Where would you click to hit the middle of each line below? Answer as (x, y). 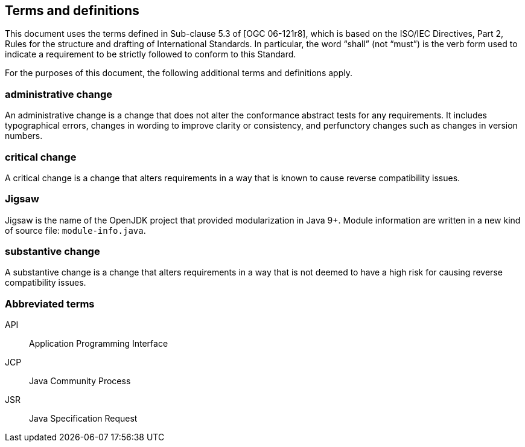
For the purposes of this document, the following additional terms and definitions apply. (179, 73)
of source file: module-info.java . (75, 230)
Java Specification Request (83, 419)
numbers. (24, 136)
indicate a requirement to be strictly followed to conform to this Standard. (151, 54)
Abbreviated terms (50, 304)
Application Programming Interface (99, 344)
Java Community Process (80, 381)
